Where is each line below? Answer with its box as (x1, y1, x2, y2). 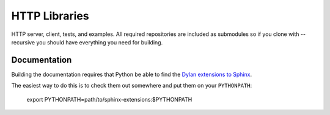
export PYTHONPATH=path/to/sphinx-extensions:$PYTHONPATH (26, 96, 193, 103)
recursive (11, 38, 35, 46)
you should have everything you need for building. (36, 38, 163, 46)
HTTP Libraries (11, 9, 89, 23)
